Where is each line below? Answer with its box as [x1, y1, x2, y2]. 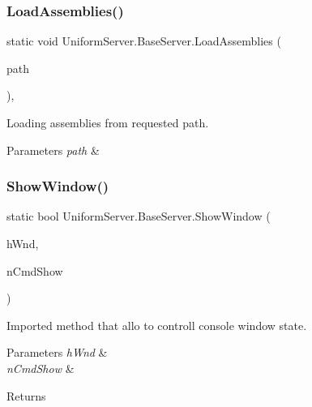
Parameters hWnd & [6, 344, 108, 361]
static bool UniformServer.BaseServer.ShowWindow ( [6, 208, 271, 225]
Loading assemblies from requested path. [6, 114, 209, 131]
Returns [6, 387, 46, 404]
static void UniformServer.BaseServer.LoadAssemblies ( [6, 32, 281, 49]
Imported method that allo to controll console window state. [6, 316, 307, 333]
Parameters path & [6, 141, 100, 158]
